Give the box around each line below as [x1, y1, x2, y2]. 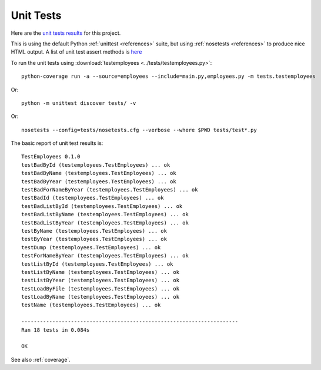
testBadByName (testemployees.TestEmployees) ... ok [21, 170, 176, 177]
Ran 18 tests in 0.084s [21, 326, 90, 333]
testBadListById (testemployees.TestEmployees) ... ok [21, 203, 183, 209]
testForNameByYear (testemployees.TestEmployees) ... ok [21, 252, 189, 259]
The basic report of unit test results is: [11, 140, 103, 147]
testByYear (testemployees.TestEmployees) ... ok [21, 236, 168, 243]
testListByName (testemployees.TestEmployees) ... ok [21, 269, 179, 275]
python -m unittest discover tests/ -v [21, 100, 136, 106]
